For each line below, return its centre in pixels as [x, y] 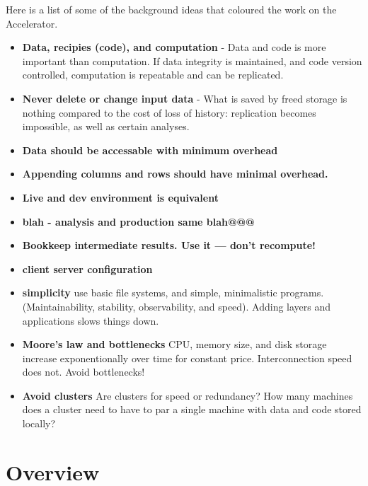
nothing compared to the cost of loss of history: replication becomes [169, 112]
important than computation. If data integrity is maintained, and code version [192, 60]
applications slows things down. [91, 320]
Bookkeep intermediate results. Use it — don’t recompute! [169, 245]
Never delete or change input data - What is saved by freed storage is [185, 98]
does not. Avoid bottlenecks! [84, 372]
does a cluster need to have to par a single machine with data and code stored [192, 409]
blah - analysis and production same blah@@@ [138, 221]
